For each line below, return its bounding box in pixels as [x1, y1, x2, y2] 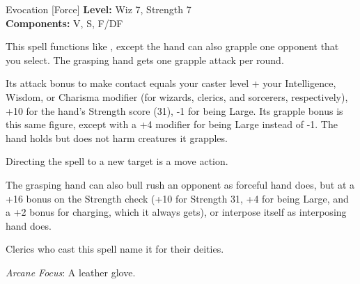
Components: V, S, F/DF [6, 15, 123, 30]
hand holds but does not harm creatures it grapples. [6, 130, 228, 145]
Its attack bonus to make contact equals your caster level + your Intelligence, [6, 76, 336, 90]
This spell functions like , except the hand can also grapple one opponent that [6, 39, 339, 54]
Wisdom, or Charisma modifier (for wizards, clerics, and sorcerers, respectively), [6, 89, 348, 104]
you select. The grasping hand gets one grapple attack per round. [6, 52, 284, 67]
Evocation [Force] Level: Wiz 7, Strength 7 [6, 2, 191, 16]
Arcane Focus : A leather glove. [6, 265, 136, 279]
